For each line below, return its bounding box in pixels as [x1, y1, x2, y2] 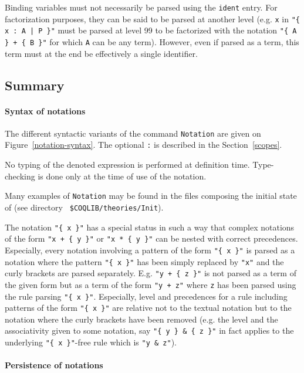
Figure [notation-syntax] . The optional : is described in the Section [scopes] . [5, 138, 282, 151]
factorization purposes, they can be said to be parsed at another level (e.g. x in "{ [5, 12, 300, 25]
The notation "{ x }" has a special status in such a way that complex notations [5, 221, 295, 233]
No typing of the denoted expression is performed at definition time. [5, 158, 250, 171]
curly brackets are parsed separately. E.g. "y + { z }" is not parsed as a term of [5, 267, 296, 279]
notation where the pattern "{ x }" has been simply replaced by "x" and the [5, 255, 284, 267]
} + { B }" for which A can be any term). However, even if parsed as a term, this [5, 35, 299, 48]
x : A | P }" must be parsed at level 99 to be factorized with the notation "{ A [5, 24, 297, 36]
